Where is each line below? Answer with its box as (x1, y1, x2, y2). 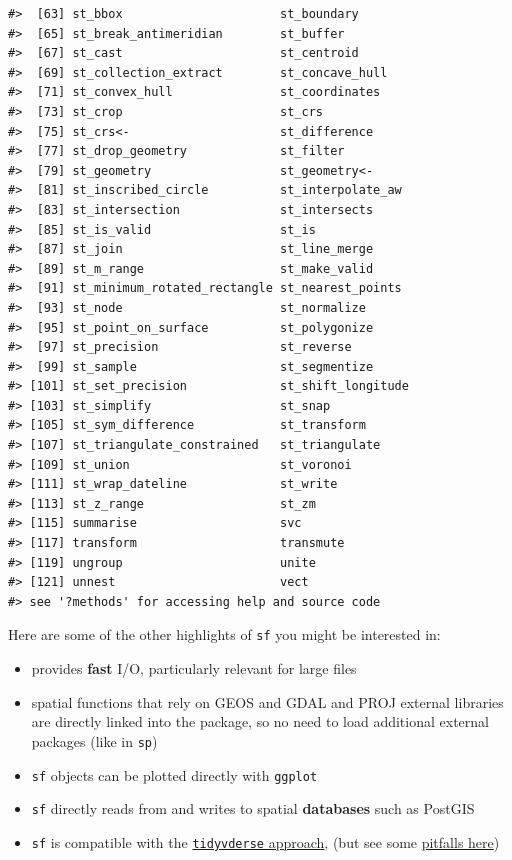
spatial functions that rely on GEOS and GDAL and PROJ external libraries (31, 691, 504, 712)
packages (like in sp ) (31, 730, 158, 751)
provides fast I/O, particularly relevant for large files (31, 658, 357, 679)
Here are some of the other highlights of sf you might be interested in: (8, 624, 441, 645)
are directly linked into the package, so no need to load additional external (31, 711, 489, 732)
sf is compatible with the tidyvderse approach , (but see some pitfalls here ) (31, 831, 500, 852)
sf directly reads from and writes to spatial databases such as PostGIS (31, 798, 475, 819)
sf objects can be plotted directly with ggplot (31, 764, 318, 785)
